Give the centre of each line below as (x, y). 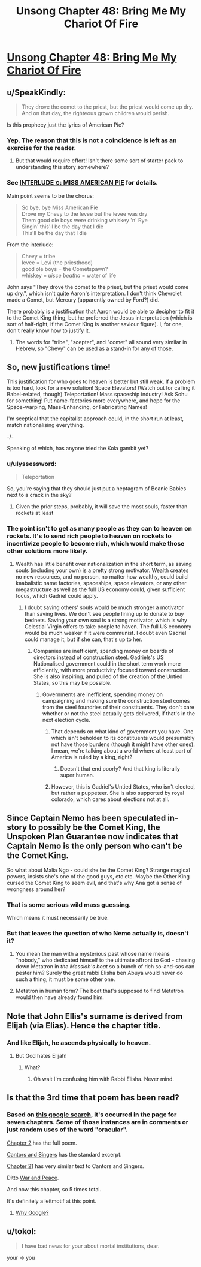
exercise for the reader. (42, 148)
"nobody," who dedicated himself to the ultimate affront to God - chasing (105, 960)
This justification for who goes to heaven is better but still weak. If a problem (101, 381)
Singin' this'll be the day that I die (63, 227)
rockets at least (34, 513)
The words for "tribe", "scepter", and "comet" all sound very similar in (101, 342)
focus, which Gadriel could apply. (57, 596)
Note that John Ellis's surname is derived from (95, 1016)
